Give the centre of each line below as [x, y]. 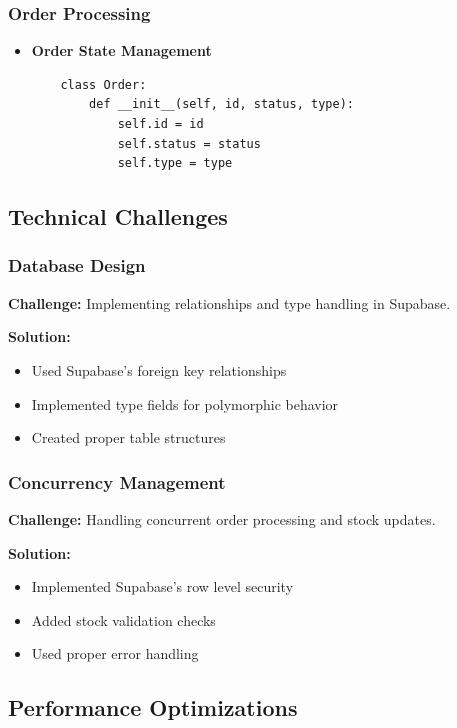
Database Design [77, 265]
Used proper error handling [115, 653]
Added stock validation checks [123, 619]
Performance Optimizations [153, 707]
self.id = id [160, 124]
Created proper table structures [128, 437]
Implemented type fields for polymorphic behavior [185, 403]
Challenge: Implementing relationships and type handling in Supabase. [229, 302]
